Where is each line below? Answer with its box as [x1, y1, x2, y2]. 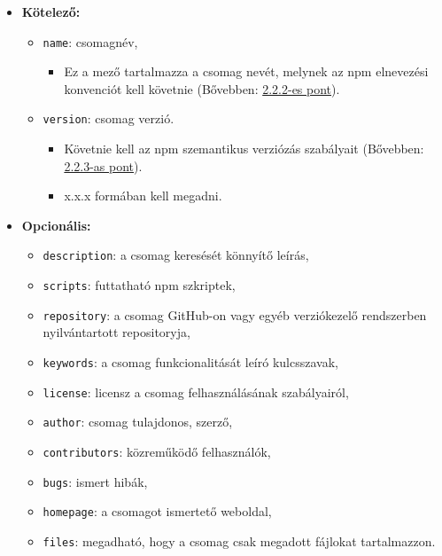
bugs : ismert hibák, [43, 472, 148, 490]
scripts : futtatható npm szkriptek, [43, 276, 236, 294]
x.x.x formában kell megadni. [64, 186, 222, 205]
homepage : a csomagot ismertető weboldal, [43, 502, 272, 521]
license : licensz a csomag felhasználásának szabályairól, [43, 382, 349, 401]
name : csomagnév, [43, 32, 138, 51]
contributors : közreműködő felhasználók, [43, 442, 271, 460]
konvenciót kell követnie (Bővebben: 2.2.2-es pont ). [64, 79, 340, 98]
